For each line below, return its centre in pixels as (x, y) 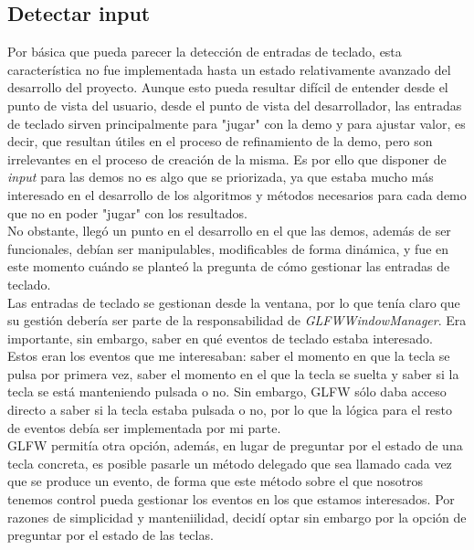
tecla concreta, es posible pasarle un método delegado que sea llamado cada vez (230, 463)
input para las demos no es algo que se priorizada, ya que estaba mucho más (221, 177)
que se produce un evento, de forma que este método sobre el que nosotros (216, 481)
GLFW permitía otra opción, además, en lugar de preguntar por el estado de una (235, 445)
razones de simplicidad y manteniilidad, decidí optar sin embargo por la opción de (237, 517)
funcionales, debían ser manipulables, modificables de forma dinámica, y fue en (228, 248)
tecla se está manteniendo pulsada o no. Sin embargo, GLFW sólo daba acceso (227, 391)
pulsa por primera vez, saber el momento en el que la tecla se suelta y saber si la (233, 373)
